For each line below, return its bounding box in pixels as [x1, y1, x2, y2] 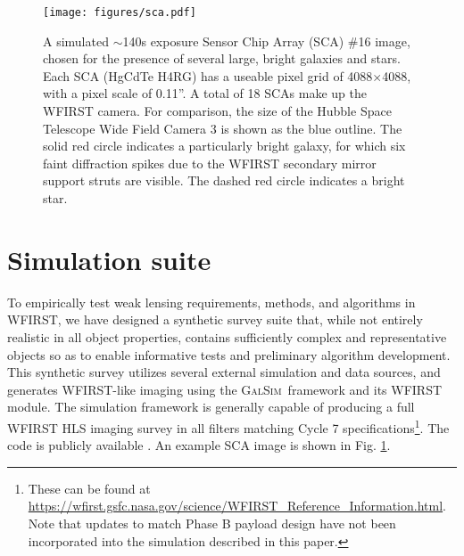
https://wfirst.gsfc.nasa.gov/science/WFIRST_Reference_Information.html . [28, 496, 446, 515]
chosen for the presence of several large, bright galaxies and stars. [43, 49, 401, 68]
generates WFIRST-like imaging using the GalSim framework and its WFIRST [7, 380, 443, 398]
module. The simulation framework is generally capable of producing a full [7, 397, 415, 416]
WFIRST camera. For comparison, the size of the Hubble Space [43, 102, 392, 120]
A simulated [43, 31, 109, 50]
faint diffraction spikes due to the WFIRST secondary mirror [43, 153, 377, 172]
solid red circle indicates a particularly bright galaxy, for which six [43, 136, 406, 155]
